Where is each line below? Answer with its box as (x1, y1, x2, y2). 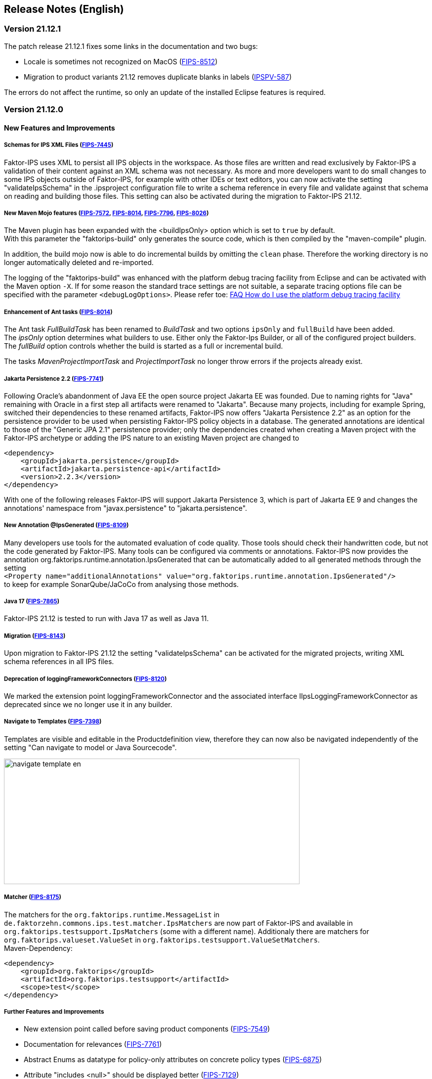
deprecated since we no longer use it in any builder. (4, 700, 173, 709)
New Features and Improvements (4, 123, 115, 132)
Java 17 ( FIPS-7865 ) (4, 598, 60, 605)
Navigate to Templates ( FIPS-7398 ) (4, 718, 102, 725)
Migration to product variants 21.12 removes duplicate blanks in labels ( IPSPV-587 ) (24, 72, 292, 81)
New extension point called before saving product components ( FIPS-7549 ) (24, 1025, 270, 1034)
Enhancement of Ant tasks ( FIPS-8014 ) (4, 308, 113, 315)
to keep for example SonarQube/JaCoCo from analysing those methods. (4, 580, 239, 588)
